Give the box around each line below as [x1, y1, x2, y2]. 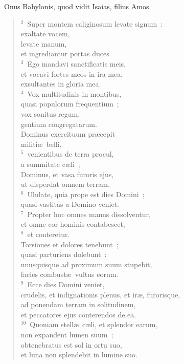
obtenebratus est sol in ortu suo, [20, 339, 122, 350]
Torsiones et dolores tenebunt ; [20, 239, 119, 249]
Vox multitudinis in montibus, [27, 88, 122, 99]
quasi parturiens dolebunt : [20, 249, 107, 260]
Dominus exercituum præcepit [20, 129, 116, 139]
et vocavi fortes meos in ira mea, [20, 68, 123, 79]
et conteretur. [27, 229, 70, 240]
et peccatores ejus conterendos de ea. [20, 309, 136, 319]
